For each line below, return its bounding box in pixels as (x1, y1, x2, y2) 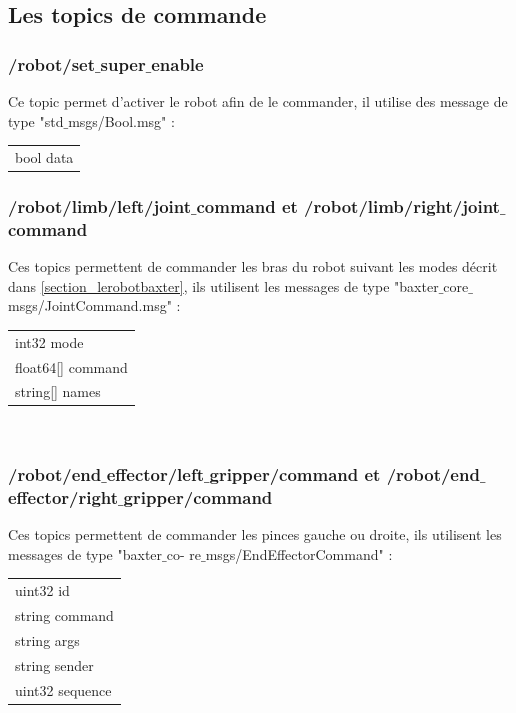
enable (151, 51, 204, 76)
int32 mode (15, 331, 84, 352)
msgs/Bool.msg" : (68, 110, 175, 131)
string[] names (15, 381, 101, 402)
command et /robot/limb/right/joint (196, 193, 500, 218)
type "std (8, 110, 64, 131)
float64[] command (15, 356, 128, 377)
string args (15, 629, 80, 650)
